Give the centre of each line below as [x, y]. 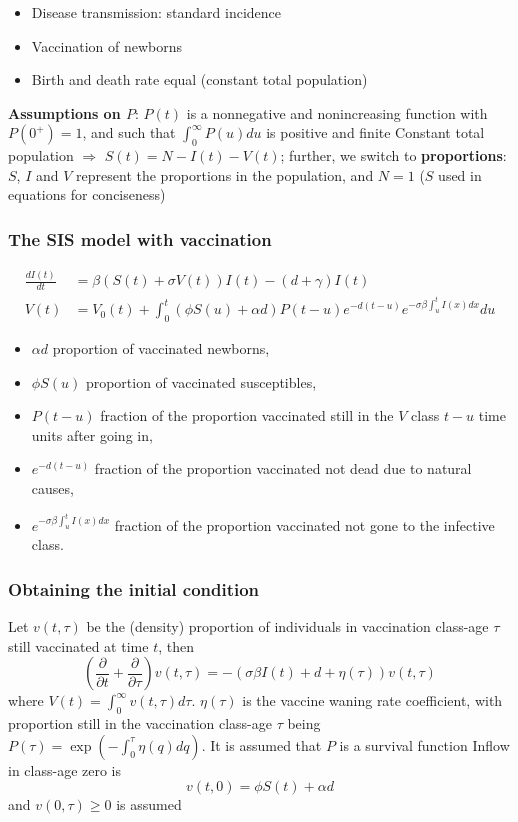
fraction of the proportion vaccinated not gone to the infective [304, 524]
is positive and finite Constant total [375, 132]
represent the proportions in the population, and [225, 174]
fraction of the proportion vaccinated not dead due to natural [283, 468]
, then [176, 645]
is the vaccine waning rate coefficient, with [372, 700]
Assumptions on [64, 112]
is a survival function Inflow [424, 744]
